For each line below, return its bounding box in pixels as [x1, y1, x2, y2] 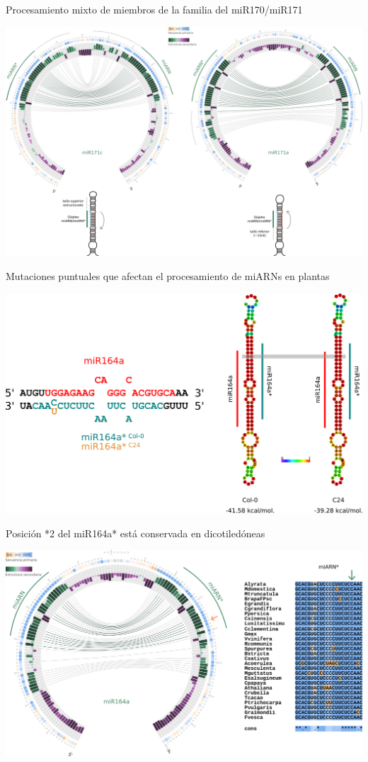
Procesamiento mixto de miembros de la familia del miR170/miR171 [6, 2, 303, 16]
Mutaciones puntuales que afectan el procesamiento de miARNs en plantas [6, 269, 330, 284]
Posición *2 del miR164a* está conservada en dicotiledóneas [6, 525, 265, 540]
